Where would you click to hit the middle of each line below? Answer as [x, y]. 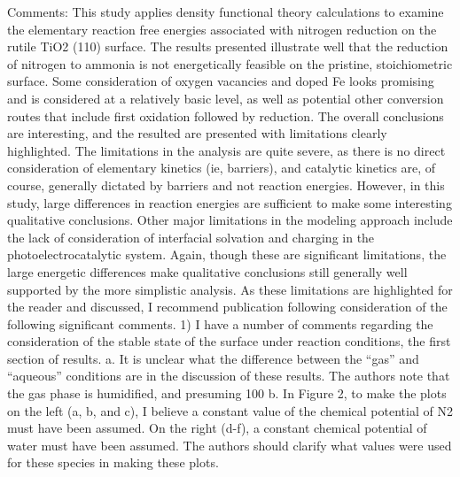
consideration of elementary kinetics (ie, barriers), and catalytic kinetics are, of [222, 168]
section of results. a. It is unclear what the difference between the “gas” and [213, 358]
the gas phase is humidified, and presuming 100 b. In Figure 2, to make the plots [227, 393]
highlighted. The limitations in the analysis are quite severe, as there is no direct [226, 150]
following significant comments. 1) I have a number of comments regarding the [220, 323]
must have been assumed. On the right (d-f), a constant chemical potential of [217, 428]
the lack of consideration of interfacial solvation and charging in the [191, 237]
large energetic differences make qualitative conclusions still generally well [207, 271]
